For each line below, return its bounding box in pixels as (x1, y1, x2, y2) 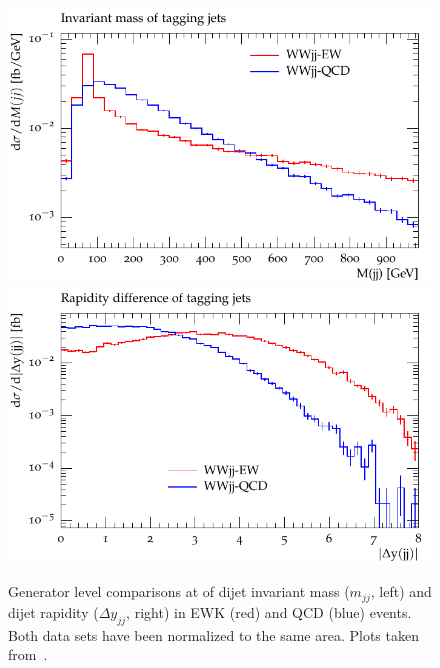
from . (8, 644, 48, 665)
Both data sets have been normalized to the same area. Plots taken (8, 624, 419, 645)
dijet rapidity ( (8, 601, 99, 622)
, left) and (370, 581, 432, 602)
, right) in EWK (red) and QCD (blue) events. (126, 601, 412, 622)
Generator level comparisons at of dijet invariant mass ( (8, 581, 350, 602)
